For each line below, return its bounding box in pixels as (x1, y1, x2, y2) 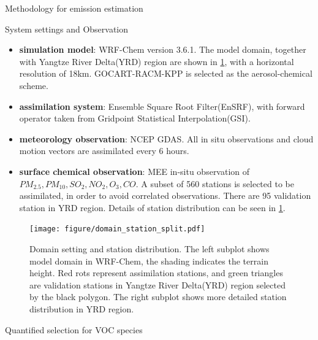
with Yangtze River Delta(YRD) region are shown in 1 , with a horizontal (19, 55, 294, 68)
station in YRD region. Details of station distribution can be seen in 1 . (19, 201, 286, 214)
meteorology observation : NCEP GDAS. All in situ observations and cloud (19, 132, 314, 145)
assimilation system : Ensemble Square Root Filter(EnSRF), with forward (19, 99, 305, 112)
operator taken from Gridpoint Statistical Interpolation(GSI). (19, 112, 251, 125)
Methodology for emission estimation (5, 2, 143, 14)
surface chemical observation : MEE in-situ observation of (19, 164, 250, 177)
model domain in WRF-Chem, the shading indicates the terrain (29, 254, 268, 267)
